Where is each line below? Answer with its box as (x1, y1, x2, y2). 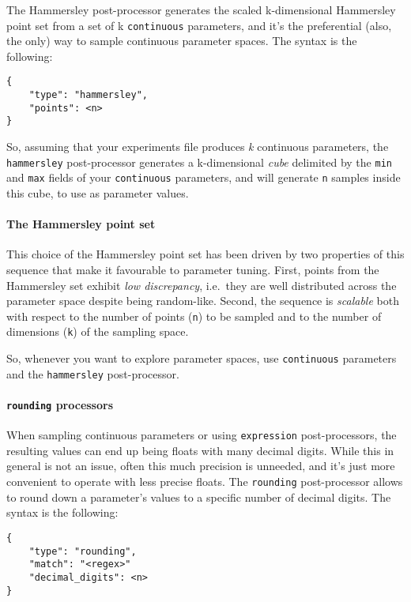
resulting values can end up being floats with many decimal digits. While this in (6, 442, 394, 458)
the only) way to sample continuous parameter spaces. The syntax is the (6, 32, 357, 49)
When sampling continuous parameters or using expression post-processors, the (6, 427, 397, 443)
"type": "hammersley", (28, 89, 148, 101)
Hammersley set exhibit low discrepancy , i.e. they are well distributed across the (6, 277, 397, 293)
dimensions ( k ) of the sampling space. (6, 323, 189, 340)
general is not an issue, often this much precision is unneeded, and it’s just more (6, 457, 395, 474)
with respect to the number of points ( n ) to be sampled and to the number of (6, 307, 382, 324)
